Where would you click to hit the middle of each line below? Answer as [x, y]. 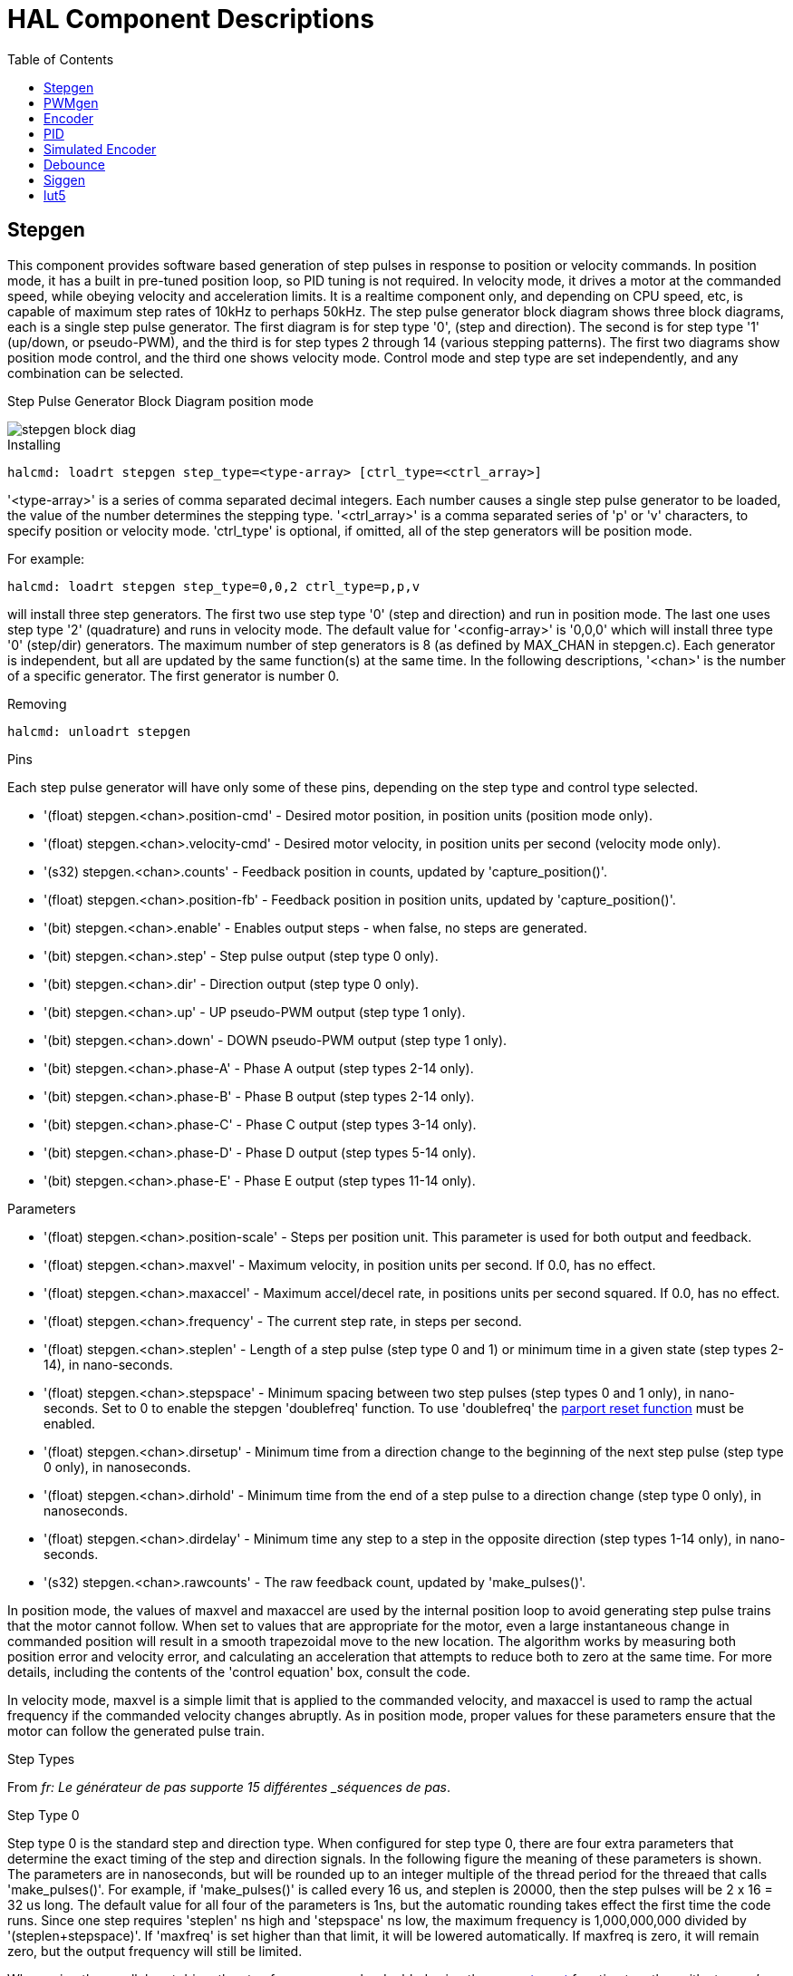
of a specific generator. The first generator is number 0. [174, 675]
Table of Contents [61, 59]
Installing [34, 444]
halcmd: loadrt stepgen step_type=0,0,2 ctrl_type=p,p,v [214, 586]
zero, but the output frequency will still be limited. [155, 1951]
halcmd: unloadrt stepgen [99, 731]
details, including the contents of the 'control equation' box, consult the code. [239, 1671]
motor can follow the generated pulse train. [136, 1730]
